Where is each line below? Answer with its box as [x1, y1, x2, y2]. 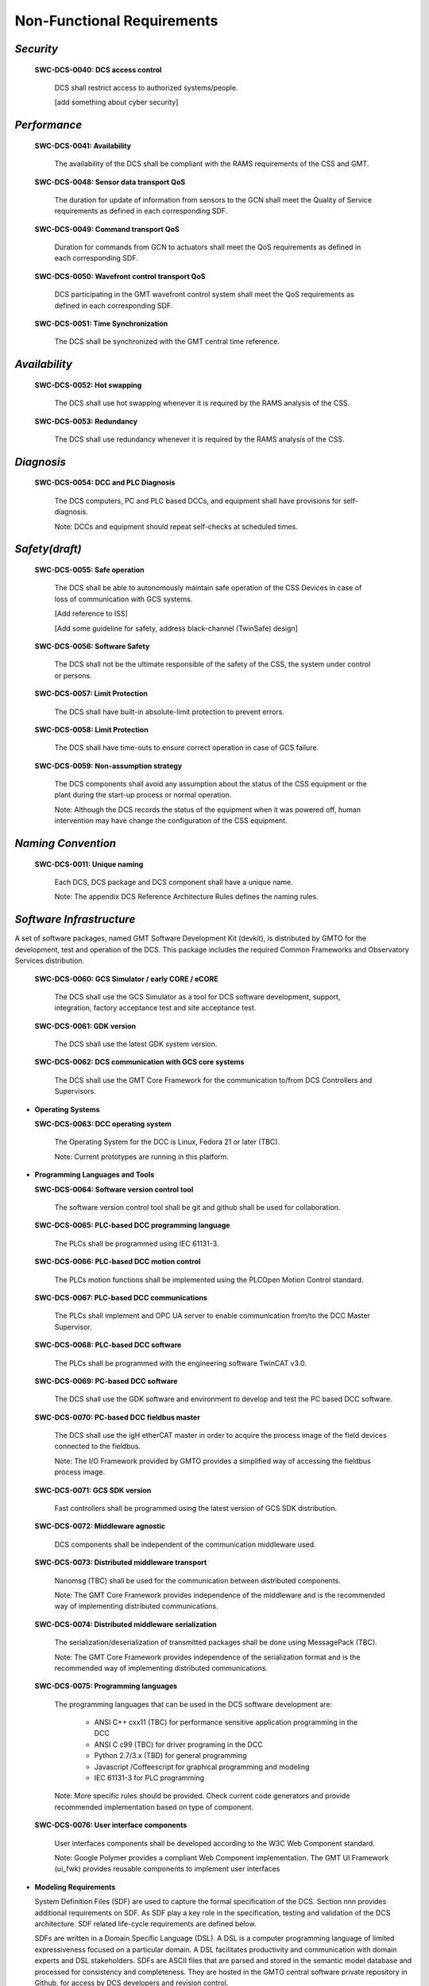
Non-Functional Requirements [14, 12, 218, 29]
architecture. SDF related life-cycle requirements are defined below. [34, 1918, 257, 1928]
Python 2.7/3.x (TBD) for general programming [94, 1751, 247, 1760]
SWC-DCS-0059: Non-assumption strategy [34, 761, 183, 771]
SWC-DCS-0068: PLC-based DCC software [34, 1340, 182, 1350]
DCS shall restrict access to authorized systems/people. [54, 83, 238, 92]
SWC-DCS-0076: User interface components [34, 1820, 187, 1830]
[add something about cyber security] [54, 98, 179, 107]
